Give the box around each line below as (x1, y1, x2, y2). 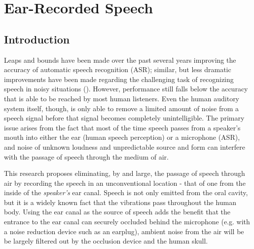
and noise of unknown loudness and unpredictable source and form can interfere (4, 141, 245, 152)
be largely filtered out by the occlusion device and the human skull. (4, 236, 208, 246)
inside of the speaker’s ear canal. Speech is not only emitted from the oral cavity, (4, 187, 248, 198)
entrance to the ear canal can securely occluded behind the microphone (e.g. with (4, 216, 250, 227)
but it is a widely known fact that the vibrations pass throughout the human (4, 197, 236, 207)
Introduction (4, 31, 70, 46)
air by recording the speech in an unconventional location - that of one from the (4, 177, 246, 188)
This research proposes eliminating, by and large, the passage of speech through (4, 168, 245, 178)
